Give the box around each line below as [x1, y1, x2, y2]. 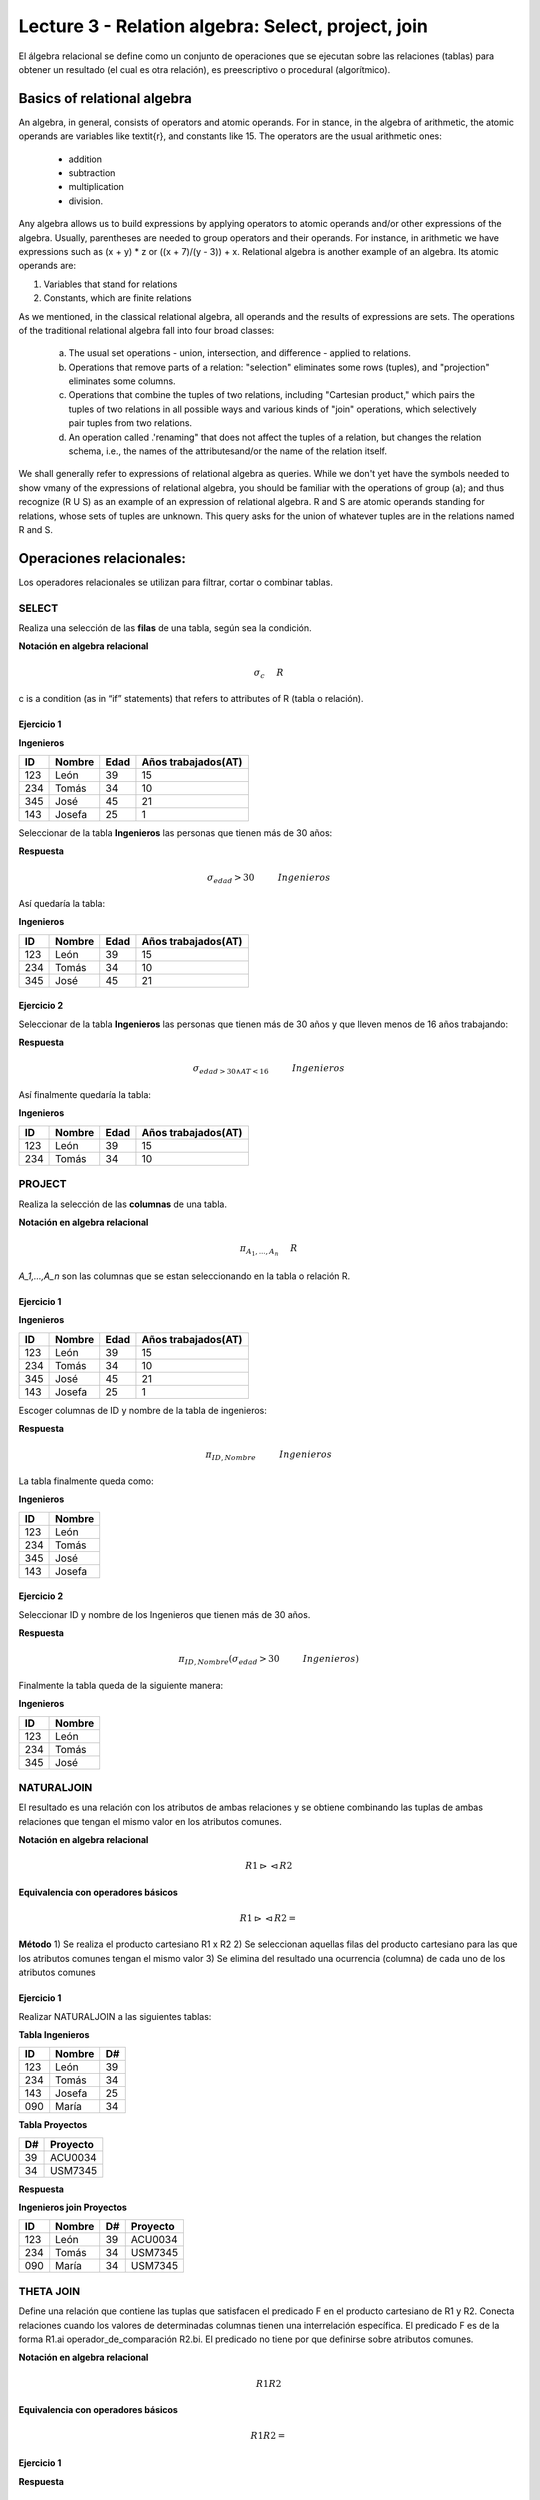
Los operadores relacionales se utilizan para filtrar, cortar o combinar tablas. [18, 576, 334, 588]
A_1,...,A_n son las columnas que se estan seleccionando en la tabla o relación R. [18, 1270, 351, 1282]
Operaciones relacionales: [18, 550, 187, 567]
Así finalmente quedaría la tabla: [18, 1088, 152, 1100]
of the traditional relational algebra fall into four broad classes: [18, 324, 275, 336]
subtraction [68, 167, 116, 179]
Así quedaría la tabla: [18, 898, 105, 910]
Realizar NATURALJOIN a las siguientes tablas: [18, 2010, 212, 2022]
